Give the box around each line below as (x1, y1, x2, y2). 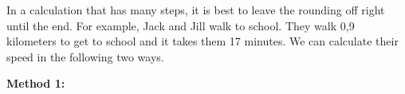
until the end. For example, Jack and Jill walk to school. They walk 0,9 (6, 17, 355, 33)
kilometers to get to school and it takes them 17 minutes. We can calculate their (6, 33, 399, 49)
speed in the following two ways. (6, 48, 164, 65)
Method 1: (6, 75, 65, 92)
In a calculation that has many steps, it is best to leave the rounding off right (6, 2, 385, 18)
